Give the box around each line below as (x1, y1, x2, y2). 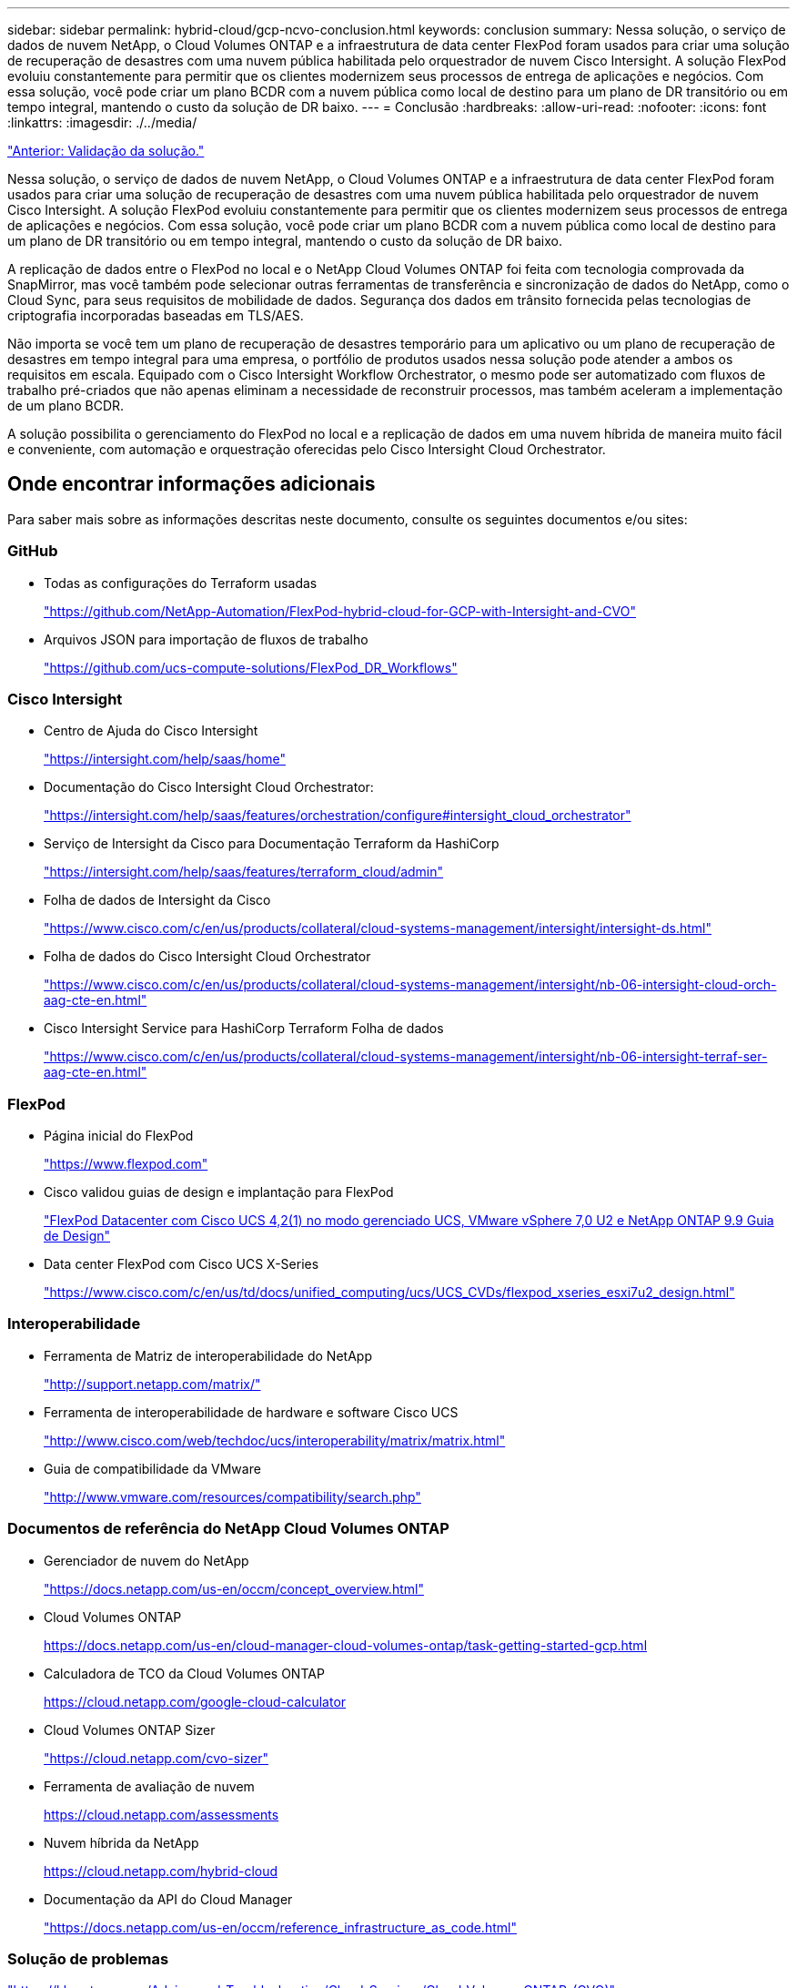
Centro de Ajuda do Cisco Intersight (44, 723, 258, 739)
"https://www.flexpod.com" (44, 1156, 208, 1172)
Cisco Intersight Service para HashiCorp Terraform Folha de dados (44, 1020, 444, 1037)
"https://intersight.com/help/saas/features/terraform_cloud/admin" (44, 864, 444, 880)
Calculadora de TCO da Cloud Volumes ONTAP (44, 1665, 325, 1681)
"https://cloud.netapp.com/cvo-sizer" (44, 1750, 268, 1766)
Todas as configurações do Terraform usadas (44, 574, 318, 591)
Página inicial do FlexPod (44, 1128, 194, 1144)
